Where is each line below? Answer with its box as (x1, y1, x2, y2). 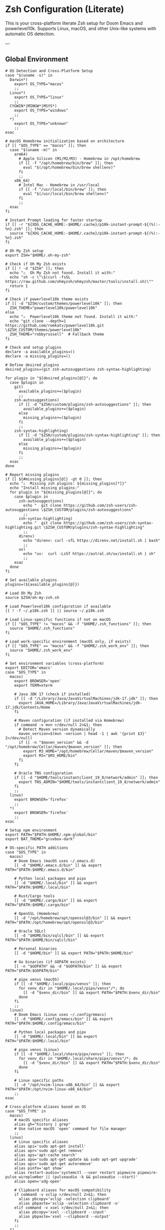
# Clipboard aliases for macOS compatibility (14, 1187, 111, 1192)
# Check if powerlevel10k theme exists (5, 296, 89, 301)
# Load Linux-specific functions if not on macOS (5, 617, 111, 622)
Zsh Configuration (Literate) (5, 4, 124, 15)
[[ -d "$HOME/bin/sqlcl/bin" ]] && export (14, 933, 104, 938)
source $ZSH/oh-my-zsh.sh (5, 595, 59, 600)
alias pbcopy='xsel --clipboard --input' (18, 1209, 107, 1214)
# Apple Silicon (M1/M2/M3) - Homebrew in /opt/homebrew (18, 156, 140, 161)
